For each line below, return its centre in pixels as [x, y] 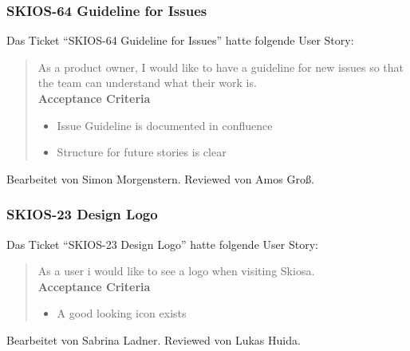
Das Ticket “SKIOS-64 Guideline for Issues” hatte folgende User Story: [180, 40]
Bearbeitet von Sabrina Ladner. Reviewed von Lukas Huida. [154, 339]
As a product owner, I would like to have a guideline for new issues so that [221, 67]
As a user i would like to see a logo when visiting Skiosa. [176, 271]
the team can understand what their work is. [147, 83]
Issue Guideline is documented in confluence [165, 125]
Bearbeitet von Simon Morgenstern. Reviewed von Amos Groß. [160, 178]
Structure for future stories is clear [142, 152]
